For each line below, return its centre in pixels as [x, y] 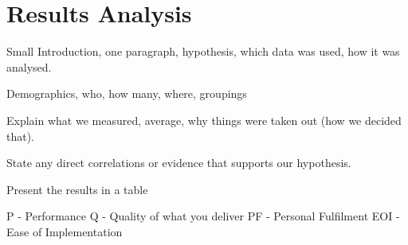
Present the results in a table [77, 189]
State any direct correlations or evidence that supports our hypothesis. [179, 163]
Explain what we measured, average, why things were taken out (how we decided [204, 120]
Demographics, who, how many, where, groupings [127, 93]
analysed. [29, 66]
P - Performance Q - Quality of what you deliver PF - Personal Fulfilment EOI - [203, 216]
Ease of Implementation [65, 231]
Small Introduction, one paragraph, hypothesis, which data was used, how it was [203, 51]
